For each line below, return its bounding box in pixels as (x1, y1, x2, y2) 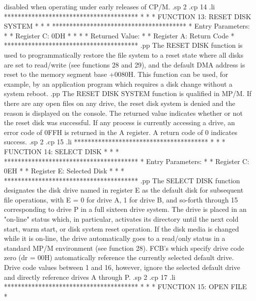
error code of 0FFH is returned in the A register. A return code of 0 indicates (4, 127, 238, 137)
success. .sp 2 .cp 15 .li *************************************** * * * (4, 136, 226, 147)
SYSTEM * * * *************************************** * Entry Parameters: (4, 21, 250, 31)
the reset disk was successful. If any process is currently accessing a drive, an (4, 117, 235, 128)
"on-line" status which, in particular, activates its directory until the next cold (4, 214, 239, 224)
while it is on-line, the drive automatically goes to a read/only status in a (4, 233, 226, 243)
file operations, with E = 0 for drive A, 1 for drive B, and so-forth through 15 (4, 194, 238, 204)
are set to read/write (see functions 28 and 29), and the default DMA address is (4, 59, 245, 69)
